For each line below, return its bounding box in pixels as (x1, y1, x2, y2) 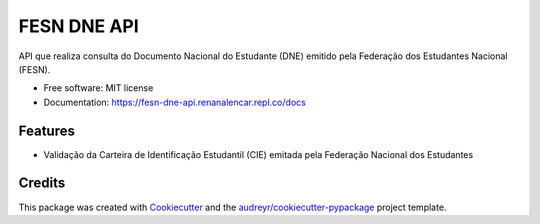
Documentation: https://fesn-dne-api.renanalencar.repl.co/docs (43, 96, 307, 108)
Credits (18, 175, 66, 192)
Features (18, 122, 75, 139)
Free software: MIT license (43, 82, 154, 94)
